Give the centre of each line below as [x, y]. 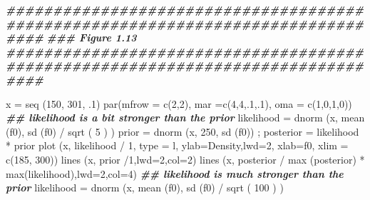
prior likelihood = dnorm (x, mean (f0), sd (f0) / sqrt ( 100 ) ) [145, 187]
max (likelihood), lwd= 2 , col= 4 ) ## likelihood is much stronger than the [175, 173]
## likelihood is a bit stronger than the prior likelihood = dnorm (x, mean [185, 117]
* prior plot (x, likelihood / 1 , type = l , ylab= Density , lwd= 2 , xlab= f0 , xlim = [177, 145]
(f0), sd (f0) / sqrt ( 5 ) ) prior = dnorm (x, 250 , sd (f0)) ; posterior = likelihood [183, 131]
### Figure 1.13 [92, 37]
